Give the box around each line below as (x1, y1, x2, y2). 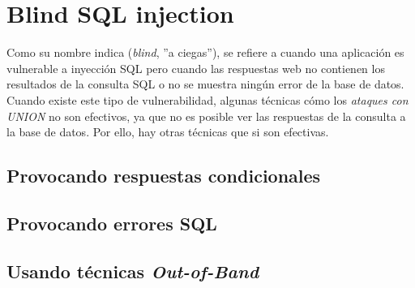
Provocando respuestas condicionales (6, 163, 321, 188)
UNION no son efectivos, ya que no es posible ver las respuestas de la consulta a (6, 107, 406, 124)
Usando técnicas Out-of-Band (6, 258, 259, 283)
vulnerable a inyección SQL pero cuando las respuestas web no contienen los (6, 59, 385, 76)
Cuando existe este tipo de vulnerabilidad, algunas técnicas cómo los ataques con (6, 91, 409, 108)
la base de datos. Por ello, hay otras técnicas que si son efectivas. (6, 123, 329, 140)
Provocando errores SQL (6, 210, 217, 235)
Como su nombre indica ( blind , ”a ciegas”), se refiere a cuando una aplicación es (6, 44, 404, 61)
